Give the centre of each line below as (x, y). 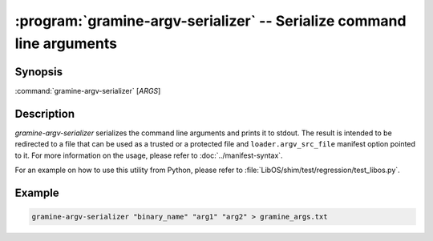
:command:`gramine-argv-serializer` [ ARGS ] (88, 90)
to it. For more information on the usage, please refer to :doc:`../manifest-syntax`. (149, 155)
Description (45, 113)
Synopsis (39, 72)
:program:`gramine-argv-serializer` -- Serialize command (210, 21)
